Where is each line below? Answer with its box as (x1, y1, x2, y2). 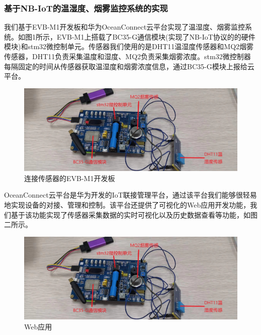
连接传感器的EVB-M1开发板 (24, 173, 115, 183)
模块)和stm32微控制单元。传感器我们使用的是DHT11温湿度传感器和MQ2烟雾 (4, 41, 254, 52)
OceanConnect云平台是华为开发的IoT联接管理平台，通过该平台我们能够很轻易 (4, 190, 257, 200)
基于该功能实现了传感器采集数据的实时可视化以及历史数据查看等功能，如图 (11, 209, 257, 220)
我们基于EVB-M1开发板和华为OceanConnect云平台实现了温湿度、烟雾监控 (4, 22, 245, 32)
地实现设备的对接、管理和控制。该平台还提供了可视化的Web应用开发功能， (4, 199, 250, 210)
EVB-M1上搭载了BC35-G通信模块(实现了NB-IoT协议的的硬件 (56, 31, 255, 42)
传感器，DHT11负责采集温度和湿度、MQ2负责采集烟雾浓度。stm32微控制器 (4, 51, 251, 61)
